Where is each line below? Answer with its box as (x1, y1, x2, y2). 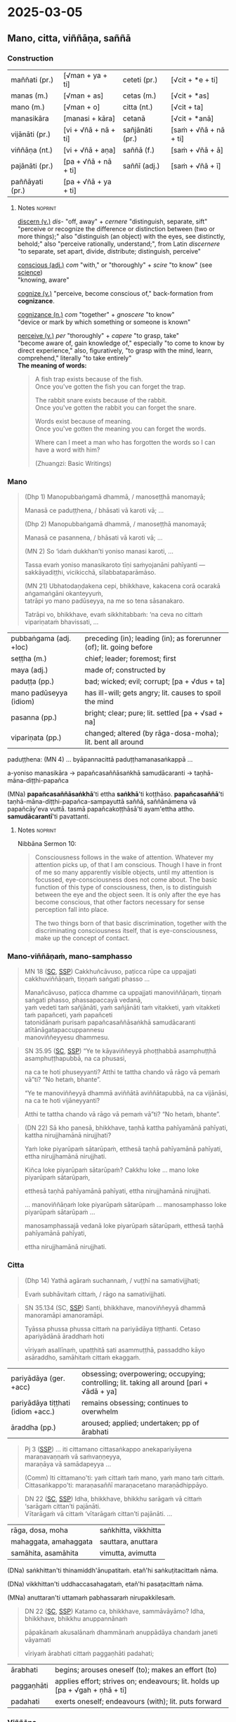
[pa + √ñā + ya (63, 176, 112, 186)
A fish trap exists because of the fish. (34, 374, 143, 383)
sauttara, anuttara (99, 1537, 158, 1546)
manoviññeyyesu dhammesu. (24, 1033, 110, 1042)
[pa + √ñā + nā (63, 156, 112, 166)
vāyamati (24, 1635, 51, 1644)
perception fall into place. (34, 906, 109, 914)
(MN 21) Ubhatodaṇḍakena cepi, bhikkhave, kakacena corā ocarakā (24, 582, 221, 590)
